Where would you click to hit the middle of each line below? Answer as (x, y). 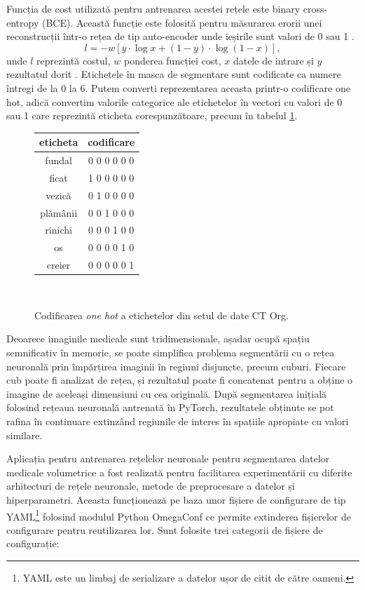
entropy (23, 22)
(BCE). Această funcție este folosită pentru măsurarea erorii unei (182, 22)
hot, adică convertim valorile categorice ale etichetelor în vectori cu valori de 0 (174, 101)
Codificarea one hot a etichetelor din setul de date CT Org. (161, 315)
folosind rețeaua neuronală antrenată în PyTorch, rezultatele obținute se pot (170, 407)
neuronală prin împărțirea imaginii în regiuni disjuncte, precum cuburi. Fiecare (176, 366)
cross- (315, 8)
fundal (58, 160)
